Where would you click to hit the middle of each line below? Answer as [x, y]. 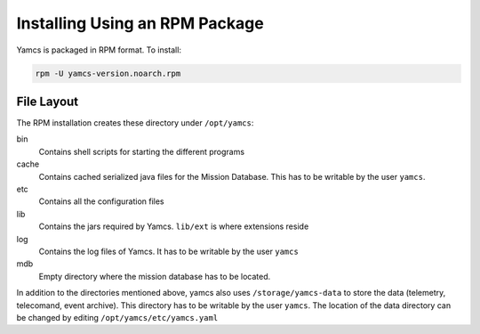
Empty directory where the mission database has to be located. [155, 276]
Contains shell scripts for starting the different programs [141, 151]
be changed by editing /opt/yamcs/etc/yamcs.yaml [117, 317]
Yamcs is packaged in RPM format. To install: [99, 50]
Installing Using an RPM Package [140, 23]
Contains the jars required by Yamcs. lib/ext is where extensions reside [174, 226]
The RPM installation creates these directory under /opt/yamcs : [135, 123]
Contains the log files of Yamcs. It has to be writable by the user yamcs [169, 251]
